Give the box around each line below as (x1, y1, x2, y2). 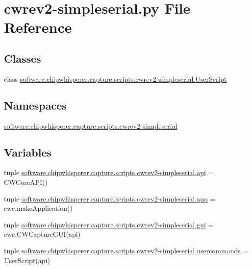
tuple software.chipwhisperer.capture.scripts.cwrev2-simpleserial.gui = (4, 219, 214, 229)
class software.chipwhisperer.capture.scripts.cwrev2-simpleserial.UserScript (4, 73, 227, 84)
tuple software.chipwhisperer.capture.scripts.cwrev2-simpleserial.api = (4, 167, 214, 178)
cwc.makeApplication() (4, 203, 73, 213)
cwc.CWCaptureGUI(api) (4, 229, 81, 239)
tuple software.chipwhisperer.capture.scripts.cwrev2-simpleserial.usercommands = (4, 245, 249, 255)
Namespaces (4, 97, 67, 112)
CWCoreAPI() (4, 177, 48, 187)
